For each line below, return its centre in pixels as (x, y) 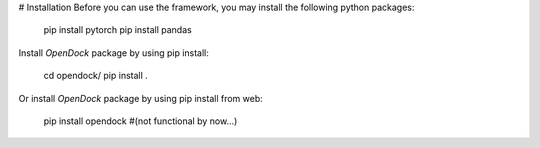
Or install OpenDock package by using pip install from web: (141, 98)
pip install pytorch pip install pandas (117, 30)
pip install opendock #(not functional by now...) (140, 121)
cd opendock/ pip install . (96, 76)
